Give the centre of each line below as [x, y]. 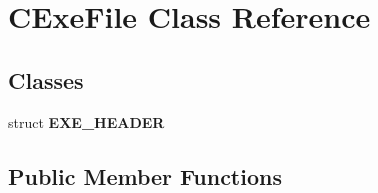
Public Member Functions [145, 175]
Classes [46, 79]
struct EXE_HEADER [86, 121]
